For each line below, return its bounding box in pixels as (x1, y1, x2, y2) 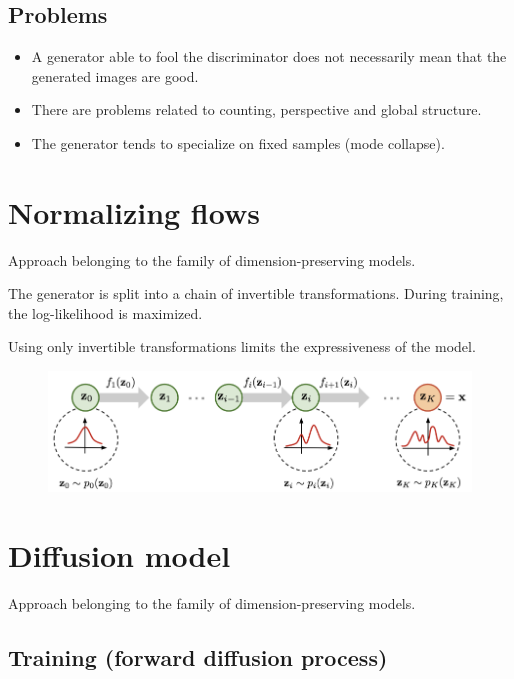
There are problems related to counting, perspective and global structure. (31, 99, 482, 120)
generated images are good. (31, 65, 199, 86)
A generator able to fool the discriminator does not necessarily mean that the (31, 46, 507, 67)
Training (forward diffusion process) (8, 642, 388, 673)
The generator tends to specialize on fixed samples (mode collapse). (31, 132, 445, 153)
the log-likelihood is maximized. (8, 302, 203, 323)
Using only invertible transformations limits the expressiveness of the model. (8, 336, 476, 357)
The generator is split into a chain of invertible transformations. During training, (8, 283, 504, 304)
